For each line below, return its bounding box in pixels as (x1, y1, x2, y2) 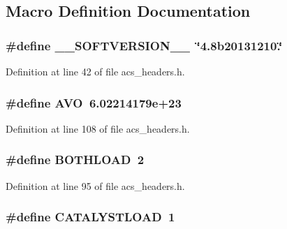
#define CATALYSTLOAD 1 (6, 208, 175, 226)
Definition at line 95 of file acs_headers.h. (6, 178, 185, 193)
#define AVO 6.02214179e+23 (6, 94, 182, 111)
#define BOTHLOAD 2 (6, 151, 145, 168)
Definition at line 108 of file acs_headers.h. (6, 121, 190, 135)
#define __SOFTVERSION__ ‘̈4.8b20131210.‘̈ (6, 36, 283, 54)
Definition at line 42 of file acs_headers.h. (6, 64, 185, 78)
